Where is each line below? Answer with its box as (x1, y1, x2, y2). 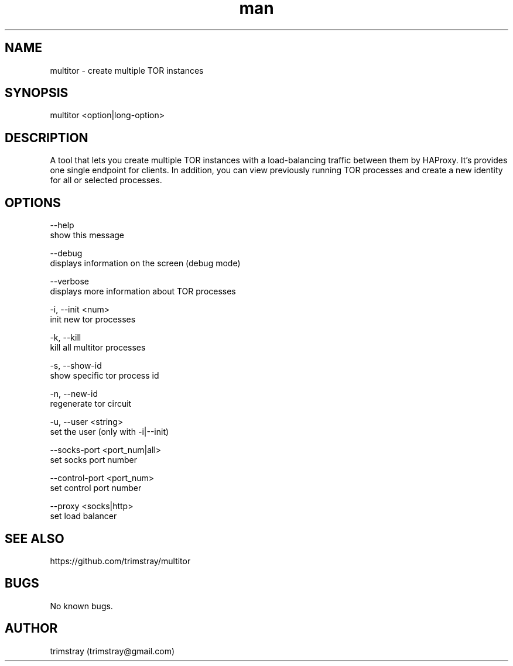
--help (50, 220, 74, 231)
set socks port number (50, 455, 138, 465)
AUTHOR (5, 621, 58, 636)
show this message (50, 230, 124, 241)
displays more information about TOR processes (50, 286, 236, 297)
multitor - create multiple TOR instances (50, 65, 204, 75)
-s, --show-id (50, 361, 102, 371)
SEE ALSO (5, 531, 64, 546)
